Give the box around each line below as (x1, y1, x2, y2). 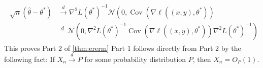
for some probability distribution (84, 53, 186, 64)
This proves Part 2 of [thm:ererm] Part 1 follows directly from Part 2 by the (4, 42, 241, 53)
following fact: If (4, 53, 55, 64)
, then (192, 53, 211, 64)
